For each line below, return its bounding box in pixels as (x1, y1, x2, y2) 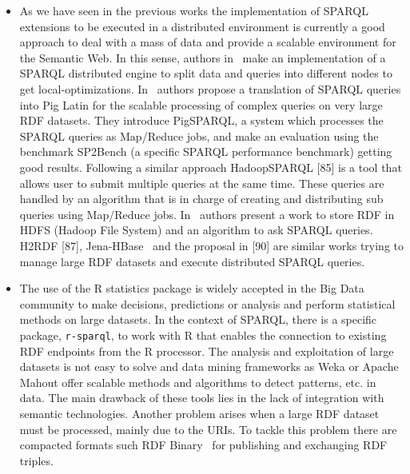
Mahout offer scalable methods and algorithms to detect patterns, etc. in (19, 373, 376, 390)
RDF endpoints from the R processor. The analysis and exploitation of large (19, 342, 394, 359)
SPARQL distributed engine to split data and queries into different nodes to (19, 65, 392, 82)
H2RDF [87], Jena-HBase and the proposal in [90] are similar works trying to (19, 237, 404, 253)
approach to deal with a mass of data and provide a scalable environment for (19, 34, 396, 50)
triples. (19, 452, 54, 468)
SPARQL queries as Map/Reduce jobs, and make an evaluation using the (19, 127, 379, 144)
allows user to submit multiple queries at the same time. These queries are (19, 174, 384, 191)
